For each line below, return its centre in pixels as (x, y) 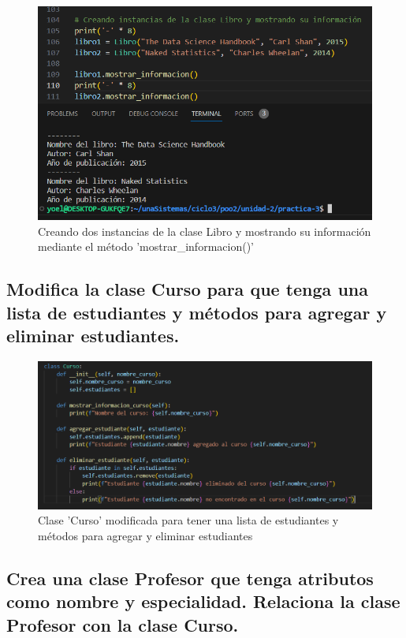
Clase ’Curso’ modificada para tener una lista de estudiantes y (188, 520)
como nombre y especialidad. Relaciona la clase (203, 601)
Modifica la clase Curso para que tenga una (187, 289)
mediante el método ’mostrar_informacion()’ (146, 246)
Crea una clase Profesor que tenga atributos (190, 578)
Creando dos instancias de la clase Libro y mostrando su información (205, 231)
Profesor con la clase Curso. (123, 624)
